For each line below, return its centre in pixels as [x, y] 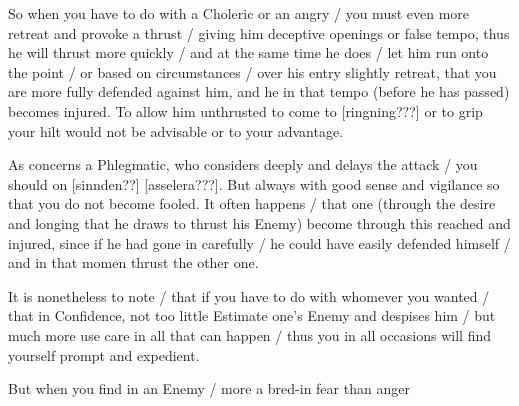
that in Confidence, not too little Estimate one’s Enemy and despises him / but [252, 315]
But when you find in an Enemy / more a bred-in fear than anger [209, 388]
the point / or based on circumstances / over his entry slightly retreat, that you [252, 71]
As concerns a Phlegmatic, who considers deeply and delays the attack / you [243, 164]
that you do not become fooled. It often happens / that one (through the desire [252, 203]
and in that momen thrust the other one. [133, 262]
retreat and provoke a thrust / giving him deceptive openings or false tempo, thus [259, 32]
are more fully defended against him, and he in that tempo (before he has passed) [259, 91]
